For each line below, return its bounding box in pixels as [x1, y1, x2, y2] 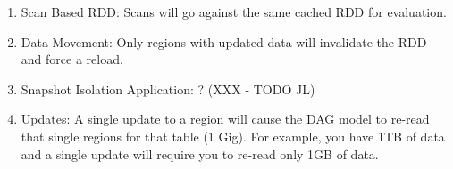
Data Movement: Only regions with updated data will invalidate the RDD [21, 32, 427, 51]
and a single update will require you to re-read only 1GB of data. [21, 144, 379, 163]
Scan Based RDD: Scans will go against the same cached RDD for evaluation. [21, 3, 447, 20]
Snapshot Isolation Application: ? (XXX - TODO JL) [21, 79, 315, 98]
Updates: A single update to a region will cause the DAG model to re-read [21, 109, 430, 128]
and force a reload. [21, 50, 123, 68]
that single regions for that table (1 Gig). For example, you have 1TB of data [21, 126, 445, 145]
